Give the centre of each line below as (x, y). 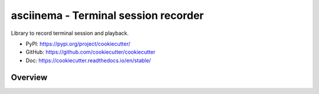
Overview (29, 77)
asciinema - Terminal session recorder (107, 15)
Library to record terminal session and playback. (70, 33)
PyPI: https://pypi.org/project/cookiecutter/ (78, 44)
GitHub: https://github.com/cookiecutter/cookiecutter (91, 52)
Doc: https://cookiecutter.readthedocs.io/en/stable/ (88, 60)
